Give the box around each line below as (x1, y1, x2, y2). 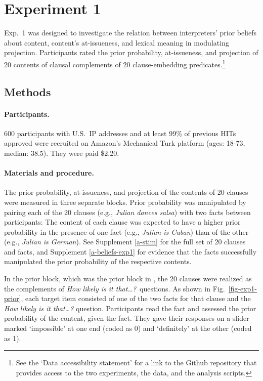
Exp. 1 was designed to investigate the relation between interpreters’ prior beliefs (4, 27, 256, 38)
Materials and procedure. (4, 167, 94, 178)
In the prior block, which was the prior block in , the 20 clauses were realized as (4, 273, 252, 284)
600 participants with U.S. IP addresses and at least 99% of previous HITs (4, 128, 236, 138)
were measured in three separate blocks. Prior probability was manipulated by (4, 196, 246, 207)
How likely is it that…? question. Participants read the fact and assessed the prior (4, 303, 256, 313)
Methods (4, 83, 51, 99)
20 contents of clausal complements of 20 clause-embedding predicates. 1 (4, 57, 226, 69)
